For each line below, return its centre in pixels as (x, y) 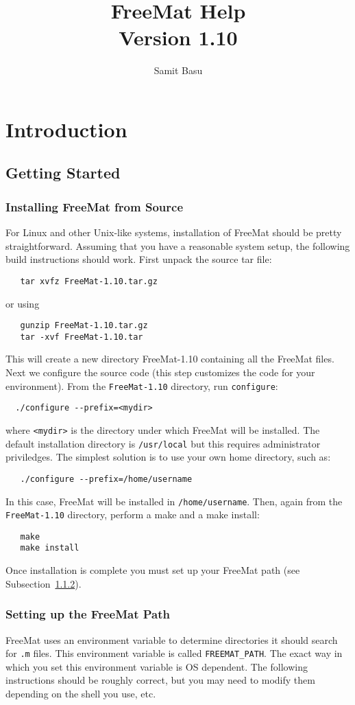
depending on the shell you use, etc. (81, 693)
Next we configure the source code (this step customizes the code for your (160, 372)
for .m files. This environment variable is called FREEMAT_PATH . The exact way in (174, 653)
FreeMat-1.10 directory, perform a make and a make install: (133, 515)
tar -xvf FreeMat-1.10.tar (82, 337)
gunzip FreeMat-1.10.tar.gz (84, 326)
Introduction (66, 129)
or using (23, 303)
